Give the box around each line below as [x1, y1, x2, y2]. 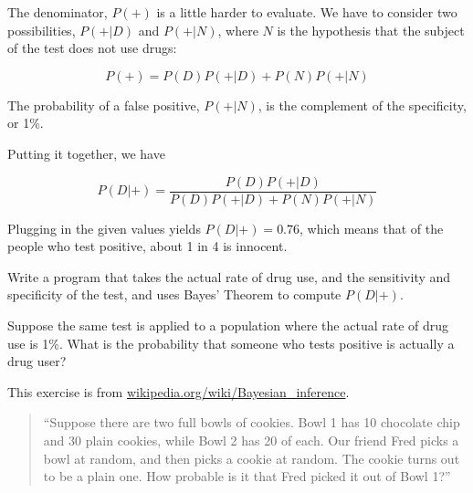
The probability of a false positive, [7, 95, 200, 114]
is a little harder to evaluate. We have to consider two [156, 3, 457, 21]
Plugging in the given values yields [7, 218, 201, 237]
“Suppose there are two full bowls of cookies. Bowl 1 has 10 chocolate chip [43, 413, 460, 432]
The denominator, [7, 3, 108, 21]
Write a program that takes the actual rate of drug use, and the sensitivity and [7, 267, 451, 286]
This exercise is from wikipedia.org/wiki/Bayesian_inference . [7, 382, 350, 401]
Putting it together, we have [7, 143, 165, 163]
